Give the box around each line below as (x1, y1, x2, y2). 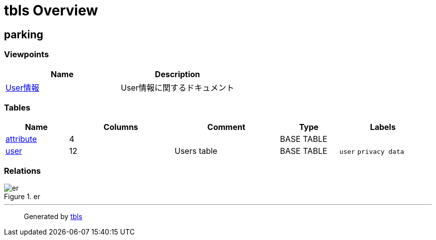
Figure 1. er (4, 192, 40, 201)
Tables (4, 102, 30, 113)
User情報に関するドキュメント (120, 82, 234, 93)
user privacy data (339, 148, 404, 156)
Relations (4, 165, 41, 176)
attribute (5, 134, 37, 144)
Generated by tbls (24, 212, 83, 221)
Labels (370, 122, 396, 132)
